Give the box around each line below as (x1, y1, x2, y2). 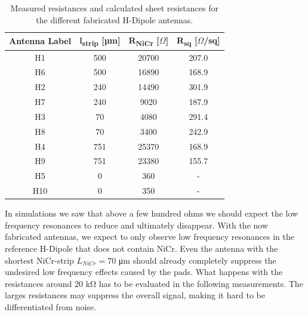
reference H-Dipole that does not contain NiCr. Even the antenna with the (5, 242, 278, 255)
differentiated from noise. (5, 301, 96, 313)
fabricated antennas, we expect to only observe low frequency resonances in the (5, 230, 294, 243)
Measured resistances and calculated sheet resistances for (10, 2, 218, 14)
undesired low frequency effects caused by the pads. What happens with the (5, 265, 283, 278)
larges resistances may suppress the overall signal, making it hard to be (5, 289, 265, 301)
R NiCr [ (128, 34, 159, 48)
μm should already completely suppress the (118, 254, 276, 266)
